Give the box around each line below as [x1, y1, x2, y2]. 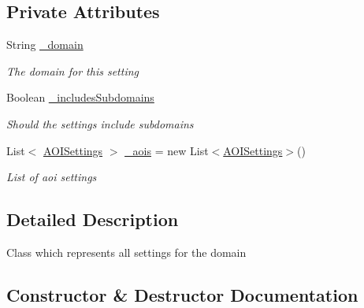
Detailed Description [6, 207, 179, 232]
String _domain [6, 36, 84, 53]
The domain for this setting [6, 62, 139, 79]
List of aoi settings [6, 169, 97, 185]
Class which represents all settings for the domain [6, 243, 247, 260]
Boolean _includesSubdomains [6, 89, 154, 106]
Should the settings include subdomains [6, 115, 194, 132]
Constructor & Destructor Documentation [6, 282, 358, 306]
